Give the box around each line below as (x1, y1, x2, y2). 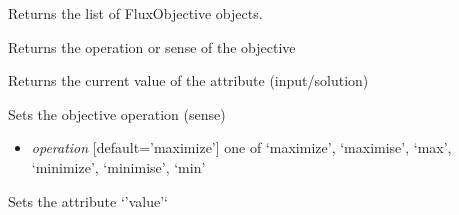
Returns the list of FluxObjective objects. (8, 3, 263, 23)
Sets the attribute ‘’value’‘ (8, 190, 168, 211)
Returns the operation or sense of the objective (8, 36, 296, 57)
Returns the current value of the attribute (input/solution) (8, 70, 369, 91)
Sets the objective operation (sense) (8, 103, 226, 124)
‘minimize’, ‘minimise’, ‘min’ (31, 156, 206, 177)
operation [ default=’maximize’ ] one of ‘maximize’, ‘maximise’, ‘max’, (31, 137, 452, 158)
